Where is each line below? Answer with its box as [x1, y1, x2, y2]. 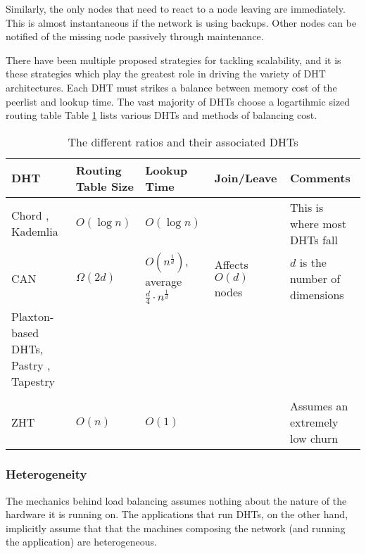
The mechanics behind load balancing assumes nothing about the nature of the [6, 493, 347, 508]
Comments [290, 170, 351, 187]
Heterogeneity [6, 465, 87, 483]
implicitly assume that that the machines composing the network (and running [6, 520, 346, 535]
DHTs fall [290, 231, 338, 248]
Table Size [75, 177, 134, 194]
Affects [214, 256, 248, 273]
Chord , [11, 207, 49, 224]
